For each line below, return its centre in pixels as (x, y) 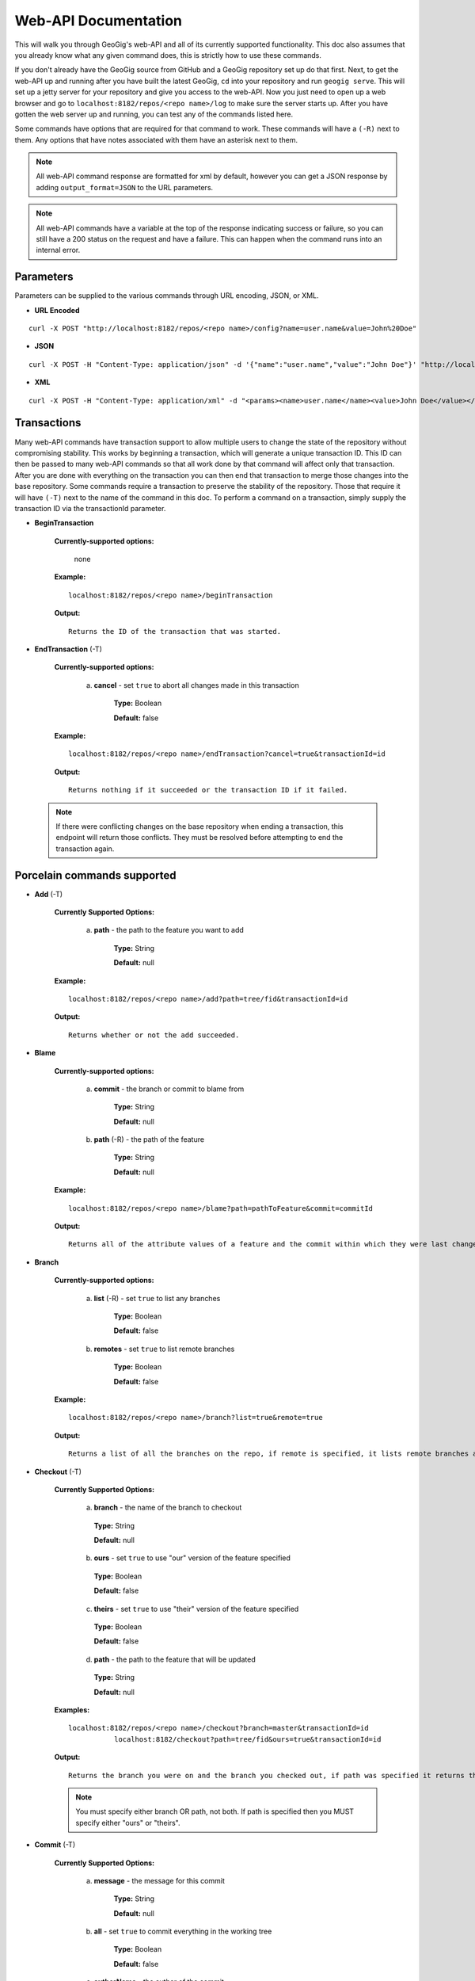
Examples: (72, 1710)
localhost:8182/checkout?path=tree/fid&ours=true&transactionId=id (247, 1739)
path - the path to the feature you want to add (169, 930)
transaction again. (85, 849)
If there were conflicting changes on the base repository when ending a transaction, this (199, 826)
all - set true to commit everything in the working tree (183, 1931)
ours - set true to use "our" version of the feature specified (192, 1558)
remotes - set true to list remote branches (164, 1349)
